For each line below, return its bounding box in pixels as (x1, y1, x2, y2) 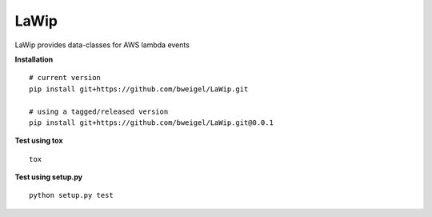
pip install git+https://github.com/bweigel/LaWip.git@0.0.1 (29, 118, 274, 127)
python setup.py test (29, 191, 114, 200)
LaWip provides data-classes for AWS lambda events (14, 40, 190, 50)
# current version (29, 73, 102, 82)
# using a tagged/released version (29, 106, 169, 116)
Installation (14, 54, 54, 64)
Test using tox (14, 136, 63, 146)
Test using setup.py (14, 172, 83, 182)
